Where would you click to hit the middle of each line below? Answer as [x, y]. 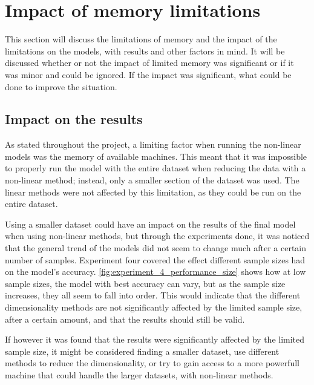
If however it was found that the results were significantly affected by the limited [155, 339]
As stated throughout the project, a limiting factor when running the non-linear [153, 144]
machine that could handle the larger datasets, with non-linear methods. [139, 374]
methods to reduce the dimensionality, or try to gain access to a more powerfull [152, 363]
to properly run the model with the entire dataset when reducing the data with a [155, 168]
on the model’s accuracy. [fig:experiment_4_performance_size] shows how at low [155, 271]
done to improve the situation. [61, 86]
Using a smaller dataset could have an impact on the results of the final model [150, 224]
